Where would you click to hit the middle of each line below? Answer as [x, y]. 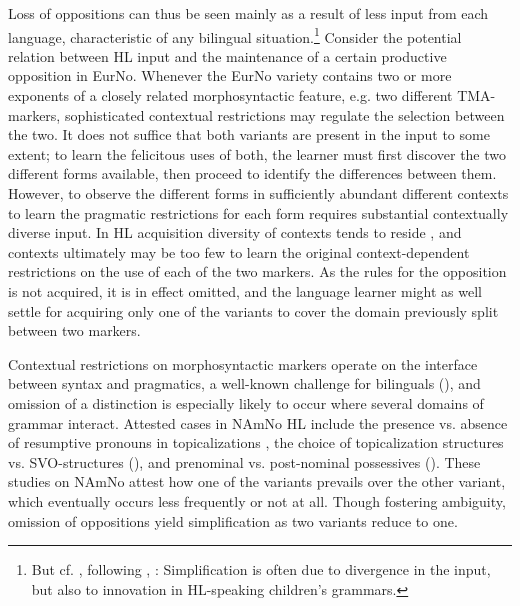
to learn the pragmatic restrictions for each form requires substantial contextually [258, 212]
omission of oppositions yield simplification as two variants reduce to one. [233, 520]
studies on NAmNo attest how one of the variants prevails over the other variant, [257, 481]
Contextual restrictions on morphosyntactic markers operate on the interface [243, 363]
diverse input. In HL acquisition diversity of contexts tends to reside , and [235, 232]
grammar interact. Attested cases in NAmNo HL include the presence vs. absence [258, 422]
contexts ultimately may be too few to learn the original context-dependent [239, 251]
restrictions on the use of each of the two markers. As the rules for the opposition [257, 271]
